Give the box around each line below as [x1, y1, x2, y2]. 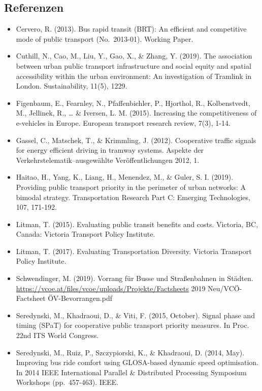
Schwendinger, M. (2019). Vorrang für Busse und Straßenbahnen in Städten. [16, 273, 253, 284]
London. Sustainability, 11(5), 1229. [16, 80, 127, 91]
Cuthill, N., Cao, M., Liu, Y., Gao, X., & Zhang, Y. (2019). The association [16, 50, 252, 61]
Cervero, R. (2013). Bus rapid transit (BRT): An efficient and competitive [16, 23, 247, 34]
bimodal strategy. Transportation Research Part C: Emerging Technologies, [16, 191, 250, 202]
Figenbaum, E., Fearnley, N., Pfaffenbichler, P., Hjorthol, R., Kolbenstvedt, [16, 97, 250, 108]
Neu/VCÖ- [208, 283, 242, 293]
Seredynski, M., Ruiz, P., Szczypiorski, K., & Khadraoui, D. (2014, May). [16, 347, 245, 357]
